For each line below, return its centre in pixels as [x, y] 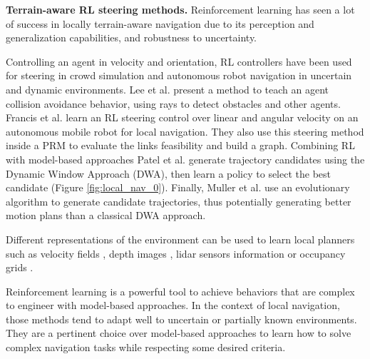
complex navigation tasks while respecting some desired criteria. [146, 347]
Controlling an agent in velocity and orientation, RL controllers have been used [179, 61]
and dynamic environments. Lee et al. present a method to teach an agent [168, 89]
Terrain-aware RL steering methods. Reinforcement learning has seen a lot [180, 9]
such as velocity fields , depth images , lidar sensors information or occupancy [176, 253]
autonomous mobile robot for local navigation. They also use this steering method [185, 131]
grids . [20, 267]
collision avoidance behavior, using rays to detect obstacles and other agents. [173, 103]
